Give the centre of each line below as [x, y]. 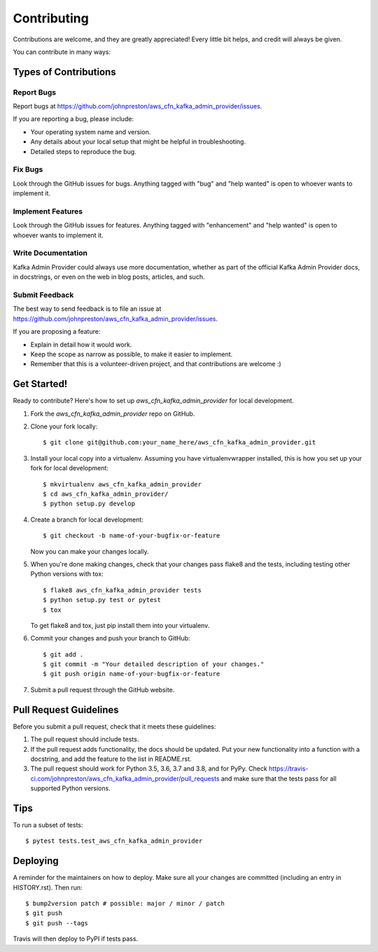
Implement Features [48, 211]
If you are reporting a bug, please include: [73, 119]
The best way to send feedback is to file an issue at [87, 309]
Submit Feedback [43, 295]
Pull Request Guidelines [66, 709]
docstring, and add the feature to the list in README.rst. [111, 759]
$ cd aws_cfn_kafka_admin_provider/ [106, 494]
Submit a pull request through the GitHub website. [103, 689]
